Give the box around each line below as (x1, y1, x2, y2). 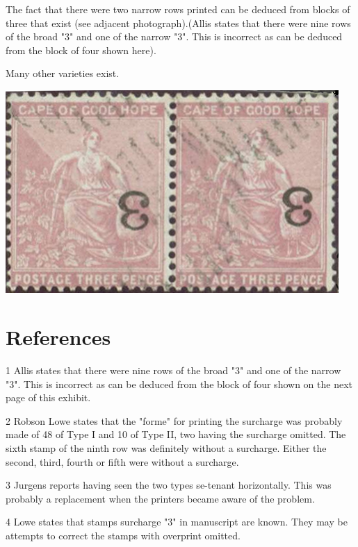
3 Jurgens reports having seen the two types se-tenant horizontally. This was (6, 478, 332, 492)
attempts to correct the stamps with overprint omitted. (6, 528, 241, 542)
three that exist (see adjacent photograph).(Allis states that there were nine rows (6, 15, 351, 30)
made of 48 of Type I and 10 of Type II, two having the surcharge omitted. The (6, 427, 346, 441)
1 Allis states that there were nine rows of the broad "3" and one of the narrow (6, 362, 341, 377)
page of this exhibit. (6, 390, 91, 405)
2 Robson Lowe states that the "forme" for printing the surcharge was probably (6, 413, 343, 428)
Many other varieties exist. (6, 66, 120, 81)
